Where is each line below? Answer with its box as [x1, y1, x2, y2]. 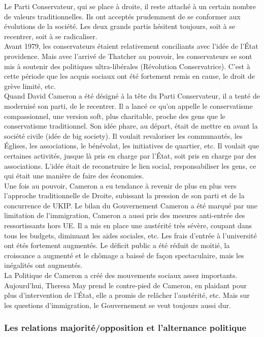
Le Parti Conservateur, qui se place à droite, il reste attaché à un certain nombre [4, 1, 256, 11]
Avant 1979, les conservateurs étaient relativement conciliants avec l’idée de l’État [4, 41, 258, 51]
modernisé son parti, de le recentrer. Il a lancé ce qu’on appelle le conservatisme [4, 100, 253, 111]
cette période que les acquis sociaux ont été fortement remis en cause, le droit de [4, 71, 255, 81]
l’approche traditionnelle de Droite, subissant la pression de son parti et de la [4, 190, 245, 201]
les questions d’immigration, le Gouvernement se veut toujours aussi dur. [4, 299, 231, 310]
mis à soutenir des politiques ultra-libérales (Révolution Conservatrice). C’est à [4, 60, 250, 71]
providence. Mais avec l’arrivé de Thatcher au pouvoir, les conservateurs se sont [4, 50, 252, 61]
